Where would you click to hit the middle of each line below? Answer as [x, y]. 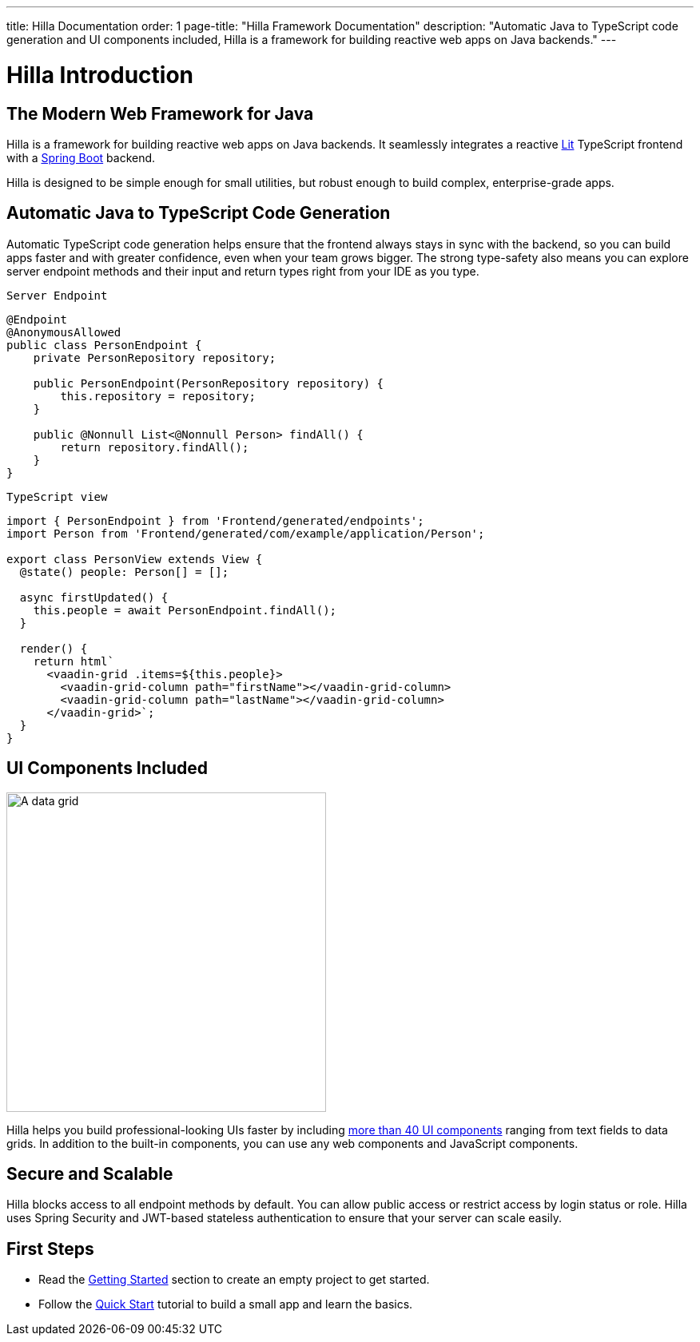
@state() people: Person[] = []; [124, 572]
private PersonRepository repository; [155, 357]
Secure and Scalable [90, 1174]
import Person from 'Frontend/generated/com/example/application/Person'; [246, 533]
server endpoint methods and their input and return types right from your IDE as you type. [243, 271]
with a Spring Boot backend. [81, 157]
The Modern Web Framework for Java [160, 113]
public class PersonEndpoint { [104, 345]
